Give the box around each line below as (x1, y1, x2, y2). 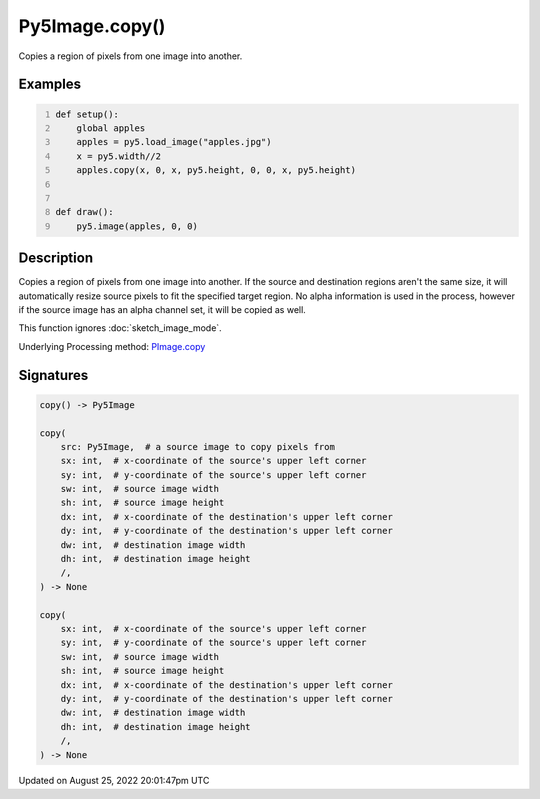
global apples (76, 122, 146, 134)
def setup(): (55, 108, 120, 120)
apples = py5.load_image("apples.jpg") (76, 136, 272, 148)
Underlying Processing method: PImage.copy (18, 340, 206, 352)
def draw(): (55, 206, 114, 218)
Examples (18, 76, 82, 93)
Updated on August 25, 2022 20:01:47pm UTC (18, 775, 210, 787)
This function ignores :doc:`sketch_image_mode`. (18, 322, 222, 334)
